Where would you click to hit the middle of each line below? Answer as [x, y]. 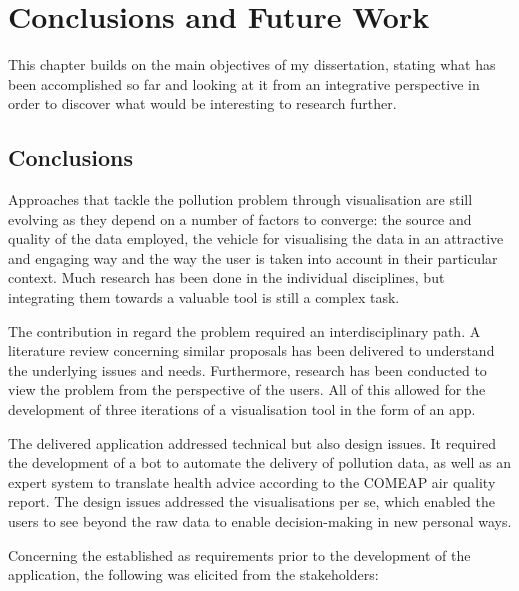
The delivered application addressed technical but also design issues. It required [252, 442]
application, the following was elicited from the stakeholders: [193, 574]
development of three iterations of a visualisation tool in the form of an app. [242, 409]
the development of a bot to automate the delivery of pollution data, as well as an [260, 462]
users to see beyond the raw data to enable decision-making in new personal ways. [260, 521]
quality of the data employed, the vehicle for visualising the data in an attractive [256, 238]
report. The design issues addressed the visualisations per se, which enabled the [252, 501]
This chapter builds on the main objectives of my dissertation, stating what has [252, 64]
